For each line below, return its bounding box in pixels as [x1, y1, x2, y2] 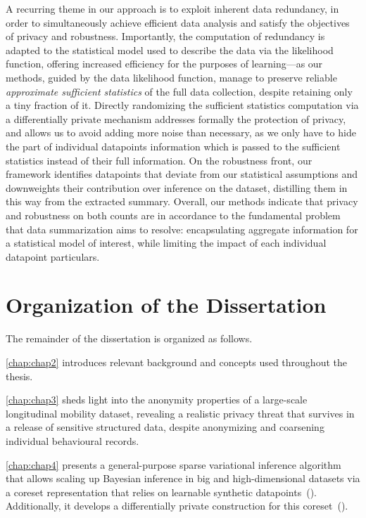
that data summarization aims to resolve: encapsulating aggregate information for [6, 221, 358, 236]
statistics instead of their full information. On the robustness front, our [6, 153, 313, 167]
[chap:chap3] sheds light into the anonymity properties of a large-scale [6, 392, 308, 407]
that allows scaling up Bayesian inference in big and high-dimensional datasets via [6, 471, 360, 486]
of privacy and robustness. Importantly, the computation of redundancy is [6, 29, 325, 44]
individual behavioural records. [6, 433, 139, 448]
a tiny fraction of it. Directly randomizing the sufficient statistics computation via [6, 98, 359, 112]
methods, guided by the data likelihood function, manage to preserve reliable [6, 70, 337, 84]
